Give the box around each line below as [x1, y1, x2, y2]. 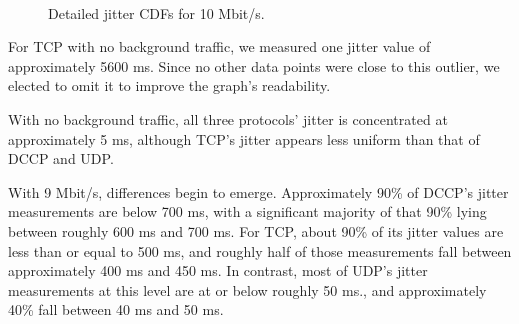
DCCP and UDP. [8, 148, 114, 169]
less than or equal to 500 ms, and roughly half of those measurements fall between [8, 240, 512, 261]
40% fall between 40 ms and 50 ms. [8, 299, 224, 320]
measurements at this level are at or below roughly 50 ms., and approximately [8, 279, 487, 300]
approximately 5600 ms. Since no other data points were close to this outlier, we [8, 55, 500, 76]
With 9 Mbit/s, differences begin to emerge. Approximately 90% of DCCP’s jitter [8, 181, 509, 202]
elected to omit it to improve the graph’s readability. [8, 75, 331, 96]
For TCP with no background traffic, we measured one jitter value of [8, 36, 431, 57]
